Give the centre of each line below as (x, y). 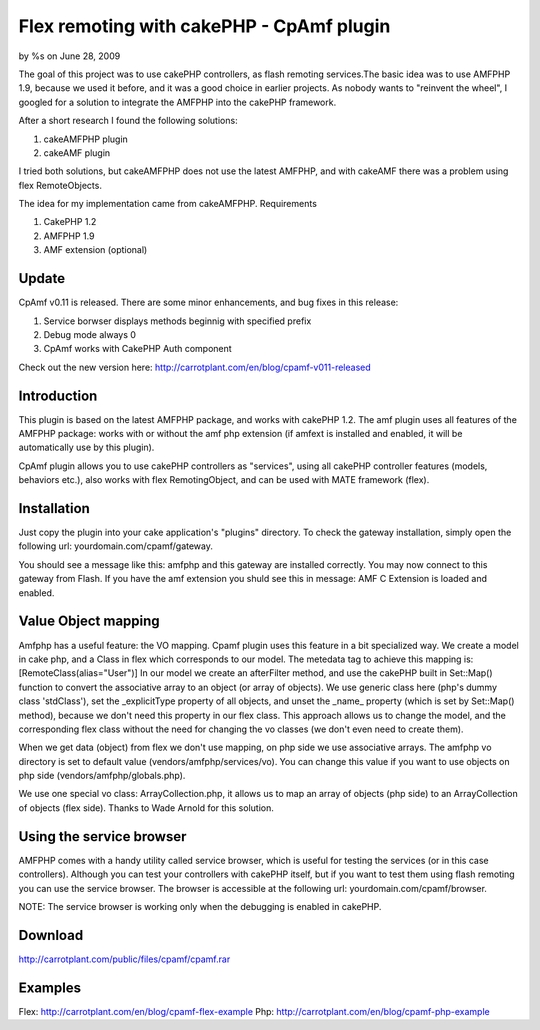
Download (51, 935)
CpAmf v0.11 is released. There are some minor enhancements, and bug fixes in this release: (208, 302)
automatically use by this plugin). (86, 447)
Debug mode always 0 (90, 334)
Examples (50, 987)
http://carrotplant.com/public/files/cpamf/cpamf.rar (124, 959)
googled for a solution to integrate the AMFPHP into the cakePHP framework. (177, 102)
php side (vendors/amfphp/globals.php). (102, 776)
